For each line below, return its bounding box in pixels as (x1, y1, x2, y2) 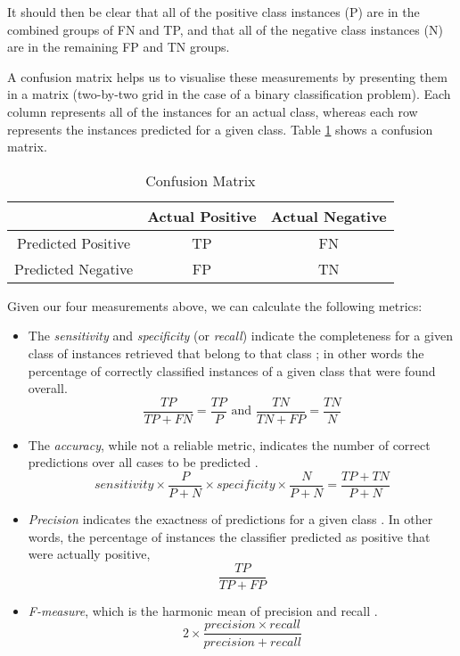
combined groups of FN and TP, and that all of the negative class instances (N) (7, 20, 443, 38)
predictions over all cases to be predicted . (28, 453, 259, 471)
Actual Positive (147, 205, 257, 226)
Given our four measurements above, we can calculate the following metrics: (7, 296, 423, 315)
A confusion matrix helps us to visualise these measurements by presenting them (7, 67, 448, 86)
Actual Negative (270, 205, 387, 226)
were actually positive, (28, 545, 151, 563)
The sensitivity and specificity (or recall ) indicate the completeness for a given (28, 326, 453, 345)
